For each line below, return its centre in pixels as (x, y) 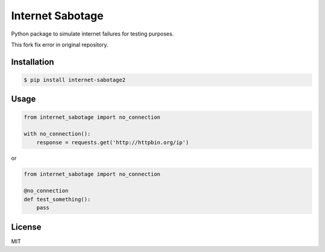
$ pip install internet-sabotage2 (75, 80)
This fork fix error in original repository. (60, 45)
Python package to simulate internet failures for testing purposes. (92, 34)
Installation (32, 62)
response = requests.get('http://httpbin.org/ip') (113, 142)
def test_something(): (57, 199)
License (26, 227)
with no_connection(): (57, 134)
